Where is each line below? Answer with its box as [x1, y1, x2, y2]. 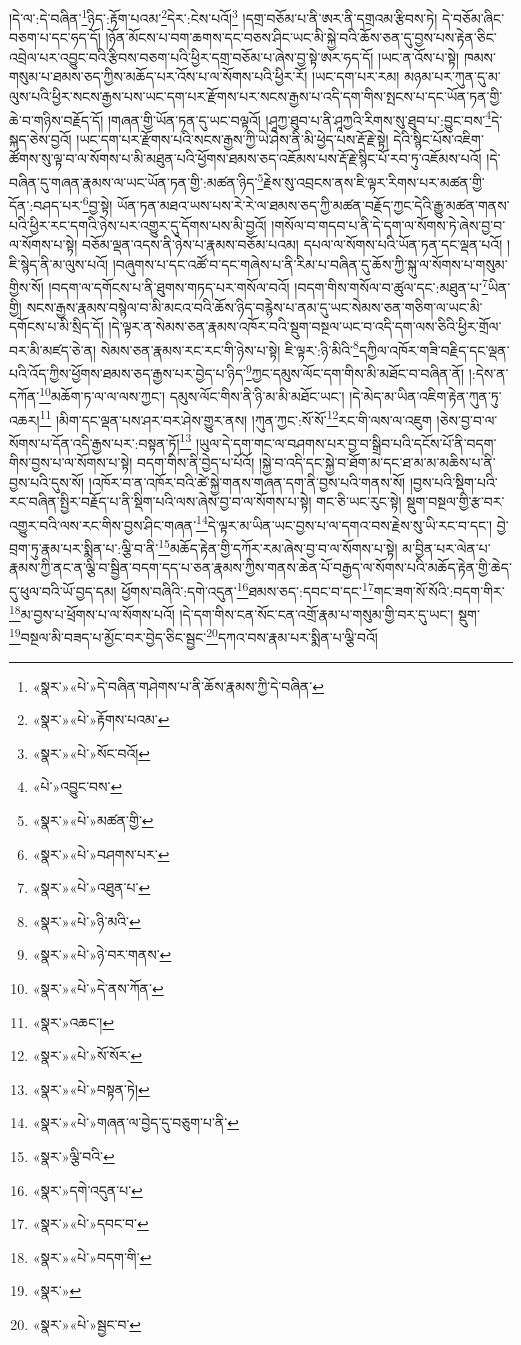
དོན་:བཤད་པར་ [9, 194, 83, 215]
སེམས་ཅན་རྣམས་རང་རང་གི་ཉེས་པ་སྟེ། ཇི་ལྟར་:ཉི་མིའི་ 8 [100, 336, 359, 360]
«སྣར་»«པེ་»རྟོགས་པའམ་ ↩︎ [32, 709, 170, 730]
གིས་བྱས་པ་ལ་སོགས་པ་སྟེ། [9, 452, 133, 473]
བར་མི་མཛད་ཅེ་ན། [9, 339, 97, 360]
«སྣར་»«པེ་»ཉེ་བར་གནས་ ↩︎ [32, 944, 172, 965]
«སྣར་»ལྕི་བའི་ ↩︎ [32, 1145, 115, 1166]
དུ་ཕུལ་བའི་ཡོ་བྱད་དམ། [9, 580, 117, 601]
